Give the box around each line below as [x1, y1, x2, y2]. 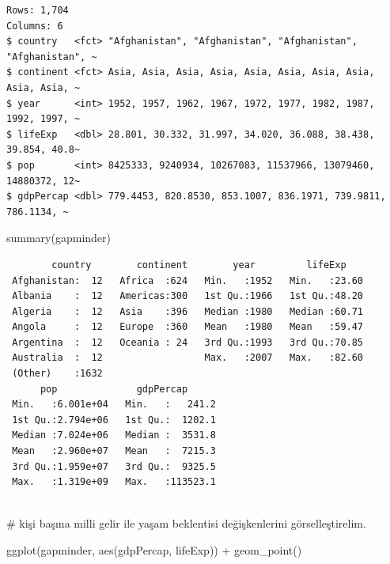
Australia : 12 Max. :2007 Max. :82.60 [12, 352, 364, 364]
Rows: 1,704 [6, 5, 69, 16]
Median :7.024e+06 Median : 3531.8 [12, 430, 216, 441]
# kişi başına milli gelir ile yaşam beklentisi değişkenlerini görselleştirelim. [6, 515, 366, 532]
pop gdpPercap [40, 383, 188, 395]
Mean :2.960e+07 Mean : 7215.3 [12, 445, 216, 457]
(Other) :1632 [12, 368, 103, 380]
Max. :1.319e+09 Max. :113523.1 [12, 476, 216, 488]
